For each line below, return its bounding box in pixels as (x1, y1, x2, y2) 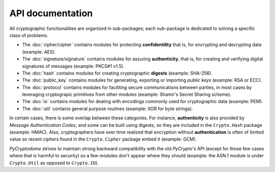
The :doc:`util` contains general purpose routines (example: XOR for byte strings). (22, 106, 193, 112)
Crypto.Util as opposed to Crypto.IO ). (9, 160, 99, 166)
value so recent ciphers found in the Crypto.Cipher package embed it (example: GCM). (9, 136, 197, 142)
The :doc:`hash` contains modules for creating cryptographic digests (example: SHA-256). (22, 70, 213, 76)
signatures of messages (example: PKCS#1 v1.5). (22, 63, 125, 69)
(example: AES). (22, 49, 56, 55)
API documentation (9, 8, 93, 19)
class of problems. (9, 32, 48, 38)
